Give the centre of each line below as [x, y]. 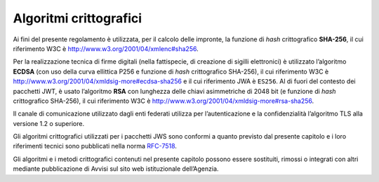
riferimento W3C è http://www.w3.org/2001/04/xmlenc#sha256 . [106, 48]
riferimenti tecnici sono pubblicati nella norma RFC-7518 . [95, 146]
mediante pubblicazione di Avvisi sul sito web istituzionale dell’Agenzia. [116, 169]
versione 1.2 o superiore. [48, 123]
